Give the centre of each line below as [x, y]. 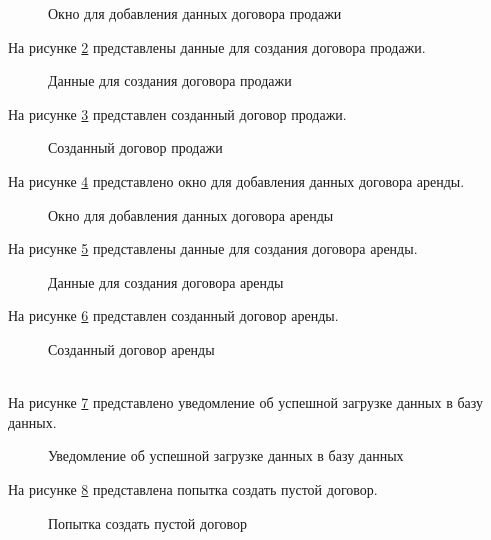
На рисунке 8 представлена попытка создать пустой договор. [193, 488]
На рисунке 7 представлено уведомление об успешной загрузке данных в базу [246, 402]
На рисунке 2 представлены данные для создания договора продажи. [217, 46]
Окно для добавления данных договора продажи [195, 13]
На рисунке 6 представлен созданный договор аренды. [173, 315]
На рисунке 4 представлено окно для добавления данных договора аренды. [236, 180]
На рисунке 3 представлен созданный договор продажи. [177, 113]
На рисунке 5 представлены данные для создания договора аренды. [213, 248]
